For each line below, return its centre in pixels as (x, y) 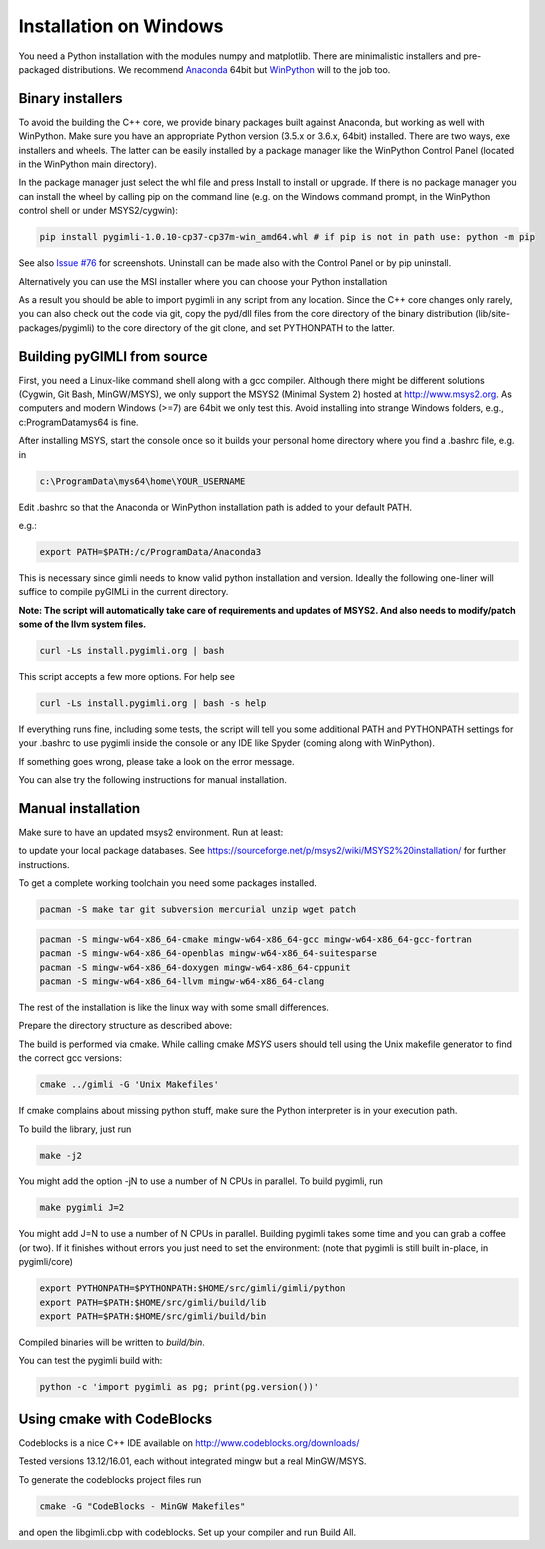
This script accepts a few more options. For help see (126, 677)
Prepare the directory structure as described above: (125, 1026)
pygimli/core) (46, 1262)
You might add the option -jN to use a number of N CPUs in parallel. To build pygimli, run (201, 1181)
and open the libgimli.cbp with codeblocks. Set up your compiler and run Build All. (187, 1532)
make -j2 (61, 1155)
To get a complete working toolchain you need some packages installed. (167, 883)
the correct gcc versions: (70, 1058)
